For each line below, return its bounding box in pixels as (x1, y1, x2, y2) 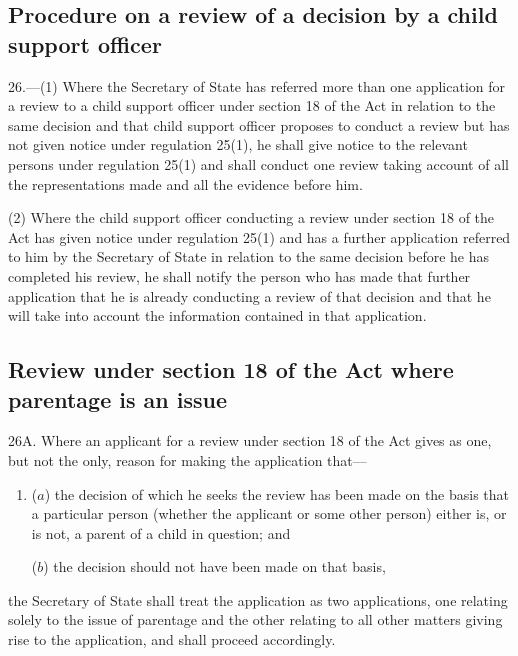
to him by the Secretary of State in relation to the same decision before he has (8, 246, 490, 267)
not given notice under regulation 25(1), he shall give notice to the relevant (8, 134, 468, 155)
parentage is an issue (8, 383, 227, 414)
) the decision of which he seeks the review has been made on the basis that (44, 483, 510, 504)
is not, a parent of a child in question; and (31, 522, 291, 543)
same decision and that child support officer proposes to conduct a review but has (8, 114, 510, 135)
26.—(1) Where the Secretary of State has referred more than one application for (8, 75, 506, 96)
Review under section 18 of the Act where (8, 354, 454, 385)
